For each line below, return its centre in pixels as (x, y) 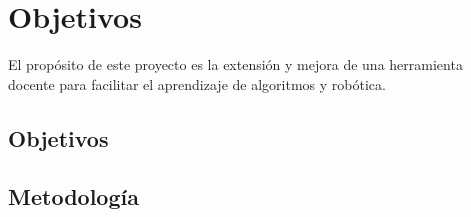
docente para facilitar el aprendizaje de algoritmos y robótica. (197, 83)
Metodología (73, 196)
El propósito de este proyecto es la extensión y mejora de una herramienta (235, 64)
